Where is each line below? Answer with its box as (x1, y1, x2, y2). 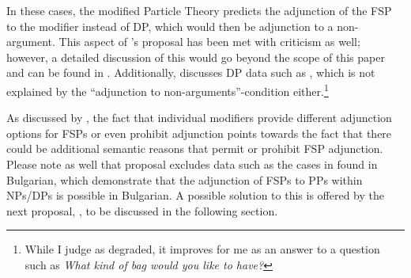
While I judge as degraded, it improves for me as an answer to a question (25, 241, 380, 257)
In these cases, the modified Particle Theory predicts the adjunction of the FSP (6, 2, 392, 18)
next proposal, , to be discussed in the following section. (6, 202, 278, 219)
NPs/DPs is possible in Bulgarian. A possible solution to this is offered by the (6, 187, 385, 204)
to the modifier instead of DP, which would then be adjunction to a (6, 17, 334, 34)
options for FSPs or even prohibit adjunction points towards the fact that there (6, 124, 392, 141)
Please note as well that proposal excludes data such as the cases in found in (6, 156, 378, 172)
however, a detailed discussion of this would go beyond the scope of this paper (6, 48, 385, 65)
